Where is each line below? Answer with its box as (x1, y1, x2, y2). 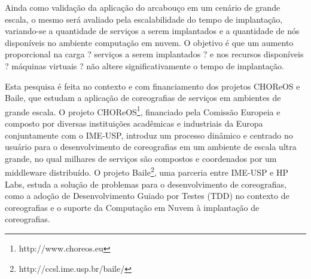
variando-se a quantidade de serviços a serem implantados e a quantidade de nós (5, 24, 300, 37)
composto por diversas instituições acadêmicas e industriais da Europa (5, 117, 263, 129)
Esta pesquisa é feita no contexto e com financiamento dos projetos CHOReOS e (5, 79, 300, 92)
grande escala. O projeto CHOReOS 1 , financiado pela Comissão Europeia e (5, 103, 280, 118)
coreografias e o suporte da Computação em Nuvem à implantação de (5, 201, 260, 213)
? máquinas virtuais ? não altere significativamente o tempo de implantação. (5, 59, 284, 72)
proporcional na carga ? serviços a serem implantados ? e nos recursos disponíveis (5, 48, 304, 60)
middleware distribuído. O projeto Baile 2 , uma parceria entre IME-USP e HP (5, 164, 289, 179)
